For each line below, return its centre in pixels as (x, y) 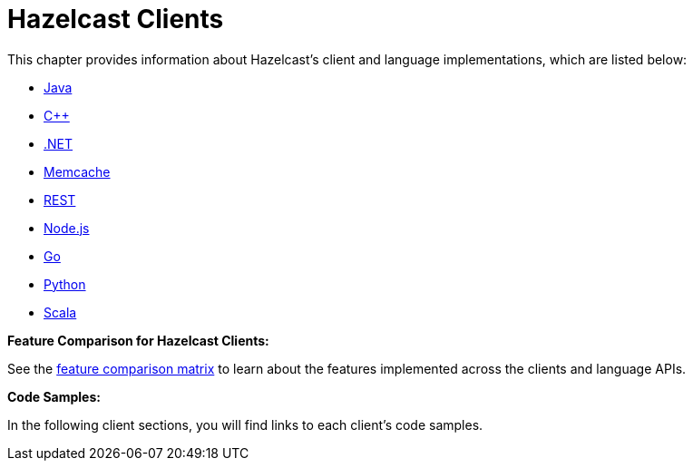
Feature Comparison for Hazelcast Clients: (138, 340)
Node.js (67, 228)
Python (65, 284)
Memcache (77, 171)
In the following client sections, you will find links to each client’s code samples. (245, 424)
